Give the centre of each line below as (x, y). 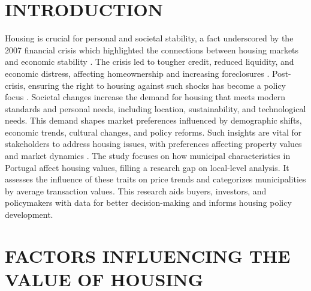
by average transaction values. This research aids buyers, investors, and (136, 190)
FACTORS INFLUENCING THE (148, 255)
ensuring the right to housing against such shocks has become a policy (157, 85)
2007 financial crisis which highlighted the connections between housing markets (152, 49)
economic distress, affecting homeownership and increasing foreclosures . (137, 73)
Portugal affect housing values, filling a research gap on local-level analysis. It (147, 167)
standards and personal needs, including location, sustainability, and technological (155, 108)
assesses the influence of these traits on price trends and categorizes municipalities (155, 179)
